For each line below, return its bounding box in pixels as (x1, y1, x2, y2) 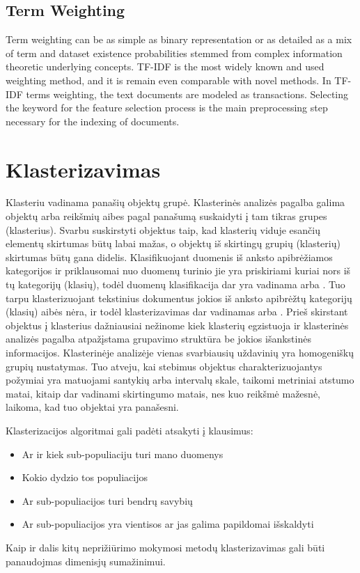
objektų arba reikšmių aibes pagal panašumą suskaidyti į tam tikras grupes (6, 209, 327, 223)
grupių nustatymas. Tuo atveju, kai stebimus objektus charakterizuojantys (6, 359, 322, 373)
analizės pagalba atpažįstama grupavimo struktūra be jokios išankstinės (6, 331, 311, 346)
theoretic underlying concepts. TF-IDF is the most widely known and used (6, 59, 324, 74)
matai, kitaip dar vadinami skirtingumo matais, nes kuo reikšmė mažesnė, (6, 386, 320, 400)
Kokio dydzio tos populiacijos (22, 470, 148, 485)
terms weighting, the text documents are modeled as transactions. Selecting (26, 86, 349, 101)
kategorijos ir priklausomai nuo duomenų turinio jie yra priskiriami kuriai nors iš (6, 263, 351, 278)
